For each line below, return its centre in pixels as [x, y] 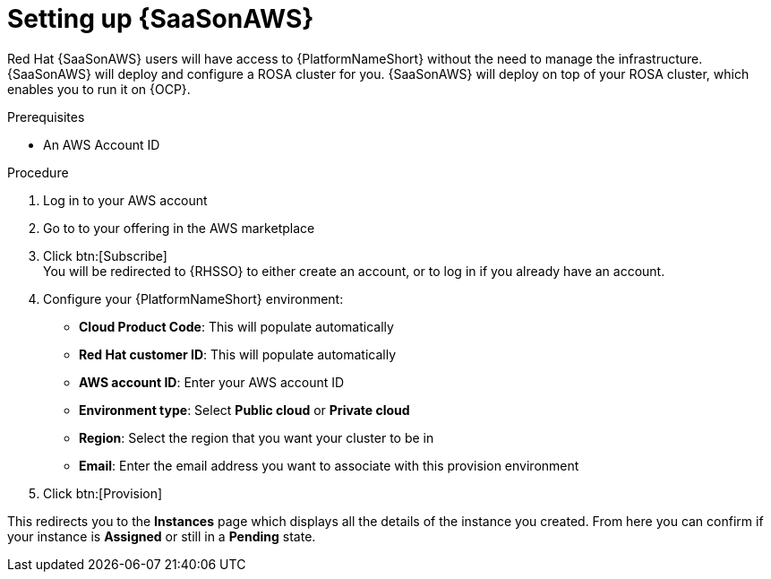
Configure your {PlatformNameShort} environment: [193, 298]
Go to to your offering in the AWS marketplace [179, 228]
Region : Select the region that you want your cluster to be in [257, 437]
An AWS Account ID [102, 144]
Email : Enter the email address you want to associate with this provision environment [329, 465]
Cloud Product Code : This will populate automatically [236, 326]
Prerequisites [46, 117]
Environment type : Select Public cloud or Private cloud [244, 410]
